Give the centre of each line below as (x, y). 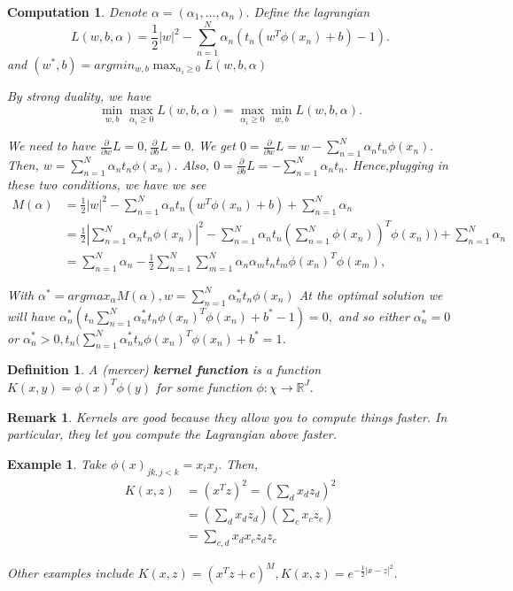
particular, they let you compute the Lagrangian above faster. (172, 434)
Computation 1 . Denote (77, 12)
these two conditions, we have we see (107, 184)
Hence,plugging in (400, 164)
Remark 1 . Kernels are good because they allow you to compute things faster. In (227, 416)
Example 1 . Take (57, 463)
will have (31, 315)
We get (217, 146)
